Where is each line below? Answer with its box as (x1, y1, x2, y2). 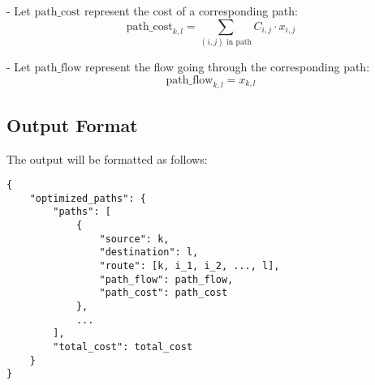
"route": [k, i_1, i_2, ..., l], (99, 260, 280, 272)
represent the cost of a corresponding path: (84, 2, 298, 19)
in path (226, 37, 252, 46)
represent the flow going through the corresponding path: (85, 58, 370, 75)
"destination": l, (99, 246, 199, 259)
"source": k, (99, 233, 170, 245)
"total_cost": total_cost (53, 340, 193, 353)
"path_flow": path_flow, (99, 273, 234, 285)
